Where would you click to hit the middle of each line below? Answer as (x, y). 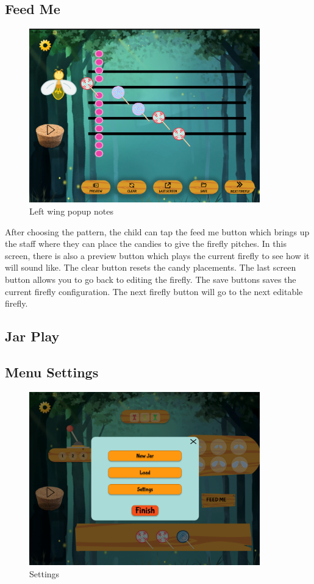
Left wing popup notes (71, 211)
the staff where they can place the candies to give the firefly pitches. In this (146, 244)
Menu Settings (52, 372)
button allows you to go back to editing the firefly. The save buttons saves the (151, 279)
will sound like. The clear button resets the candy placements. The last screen (151, 267)
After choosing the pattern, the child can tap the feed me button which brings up (157, 231)
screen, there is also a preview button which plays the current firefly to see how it (157, 255)
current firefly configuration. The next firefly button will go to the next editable (154, 291)
